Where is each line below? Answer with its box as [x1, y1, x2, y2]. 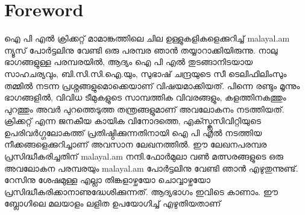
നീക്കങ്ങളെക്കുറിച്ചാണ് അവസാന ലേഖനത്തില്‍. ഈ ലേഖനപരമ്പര [4, 138, 267, 151]
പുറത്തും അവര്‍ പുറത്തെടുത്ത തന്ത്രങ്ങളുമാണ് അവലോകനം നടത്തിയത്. [4, 102, 285, 115]
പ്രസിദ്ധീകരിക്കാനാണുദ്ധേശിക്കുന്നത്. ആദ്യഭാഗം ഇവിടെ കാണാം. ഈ [4, 185, 278, 198]
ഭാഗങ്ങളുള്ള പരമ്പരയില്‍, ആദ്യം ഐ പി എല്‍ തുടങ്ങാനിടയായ [4, 55, 253, 68]
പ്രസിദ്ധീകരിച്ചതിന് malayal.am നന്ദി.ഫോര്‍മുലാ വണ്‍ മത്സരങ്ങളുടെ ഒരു [4, 150, 283, 163]
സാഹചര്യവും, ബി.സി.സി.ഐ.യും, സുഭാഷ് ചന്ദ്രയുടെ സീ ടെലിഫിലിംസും [4, 67, 287, 79]
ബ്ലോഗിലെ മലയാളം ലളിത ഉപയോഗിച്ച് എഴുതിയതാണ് [4, 197, 221, 210]
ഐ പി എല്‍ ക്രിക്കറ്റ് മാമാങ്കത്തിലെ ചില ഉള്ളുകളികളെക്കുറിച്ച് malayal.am [4, 32, 290, 45]
